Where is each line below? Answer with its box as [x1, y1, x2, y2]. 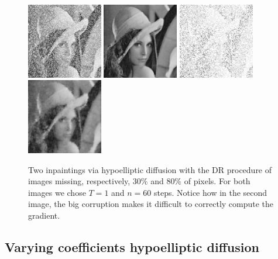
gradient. [28, 209, 60, 221]
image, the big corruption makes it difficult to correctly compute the [28, 198, 274, 210]
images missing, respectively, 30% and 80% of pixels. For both [28, 175, 250, 187]
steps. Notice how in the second [154, 186, 267, 198]
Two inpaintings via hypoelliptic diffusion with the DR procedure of [28, 163, 272, 175]
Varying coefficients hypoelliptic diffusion [5, 237, 259, 255]
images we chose [28, 186, 86, 198]
